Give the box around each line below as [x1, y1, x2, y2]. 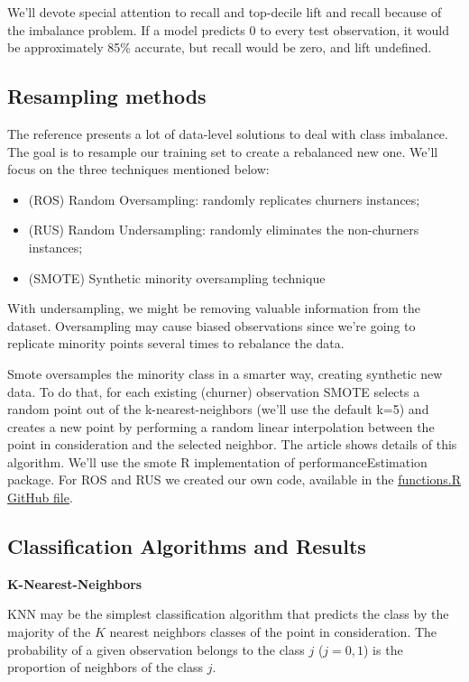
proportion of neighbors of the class [7, 658, 203, 677]
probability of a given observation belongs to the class [7, 640, 305, 659]
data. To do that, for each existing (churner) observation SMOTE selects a [7, 382, 420, 401]
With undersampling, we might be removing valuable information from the [7, 299, 420, 318]
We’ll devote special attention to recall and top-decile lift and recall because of [7, 3, 442, 21]
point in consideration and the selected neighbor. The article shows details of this [7, 435, 457, 454]
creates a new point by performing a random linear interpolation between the [7, 417, 435, 436]
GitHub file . [7, 488, 73, 507]
